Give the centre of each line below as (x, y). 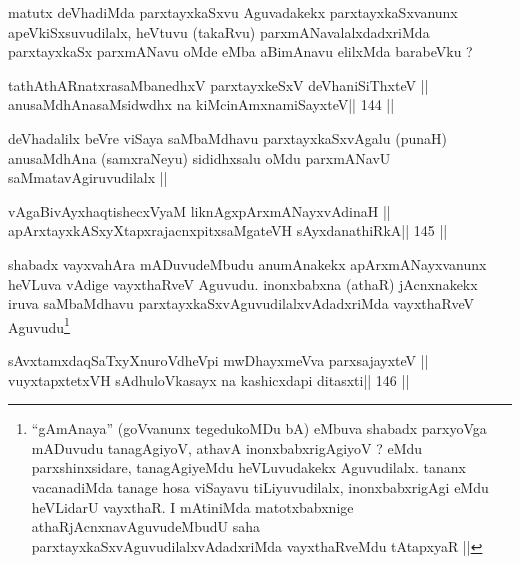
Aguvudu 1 (39, 325)
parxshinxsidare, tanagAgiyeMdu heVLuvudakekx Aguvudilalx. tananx (248, 467)
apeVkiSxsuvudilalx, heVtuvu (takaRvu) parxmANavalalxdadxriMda (219, 31)
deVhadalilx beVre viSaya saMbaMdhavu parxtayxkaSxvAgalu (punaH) (227, 137)
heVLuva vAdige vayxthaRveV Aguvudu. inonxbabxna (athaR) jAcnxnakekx (243, 283)
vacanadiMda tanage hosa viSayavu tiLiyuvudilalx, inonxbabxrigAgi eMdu (260, 486)
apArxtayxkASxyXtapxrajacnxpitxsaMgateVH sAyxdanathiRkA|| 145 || (228, 230)
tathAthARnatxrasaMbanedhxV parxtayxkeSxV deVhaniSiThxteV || (218, 84)
